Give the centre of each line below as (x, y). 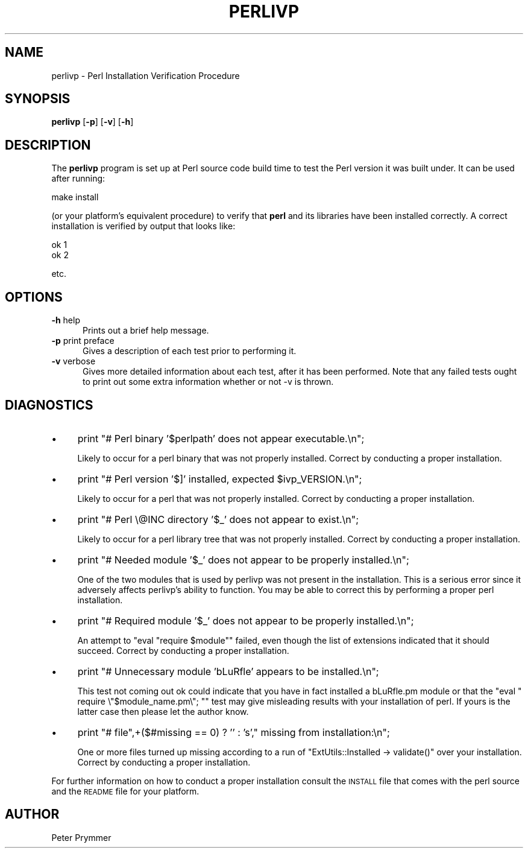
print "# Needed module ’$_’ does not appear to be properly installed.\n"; (243, 560)
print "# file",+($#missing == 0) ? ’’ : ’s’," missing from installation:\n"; (234, 732)
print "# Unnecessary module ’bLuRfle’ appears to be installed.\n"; (228, 671)
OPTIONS (34, 297)
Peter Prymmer (81, 837)
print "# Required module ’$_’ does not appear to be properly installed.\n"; (246, 620)
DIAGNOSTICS (49, 405)
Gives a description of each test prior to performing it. (190, 351)
